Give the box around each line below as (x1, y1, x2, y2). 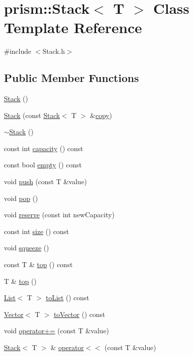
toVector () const (54, 309, 105, 319)
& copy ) (90, 110, 112, 120)
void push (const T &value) (4, 176, 87, 187)
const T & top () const (4, 259, 73, 270)
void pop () (4, 193, 38, 203)
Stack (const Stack (4, 110, 60, 120)
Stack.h (42, 46, 65, 56)
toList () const (46, 292, 90, 303)
